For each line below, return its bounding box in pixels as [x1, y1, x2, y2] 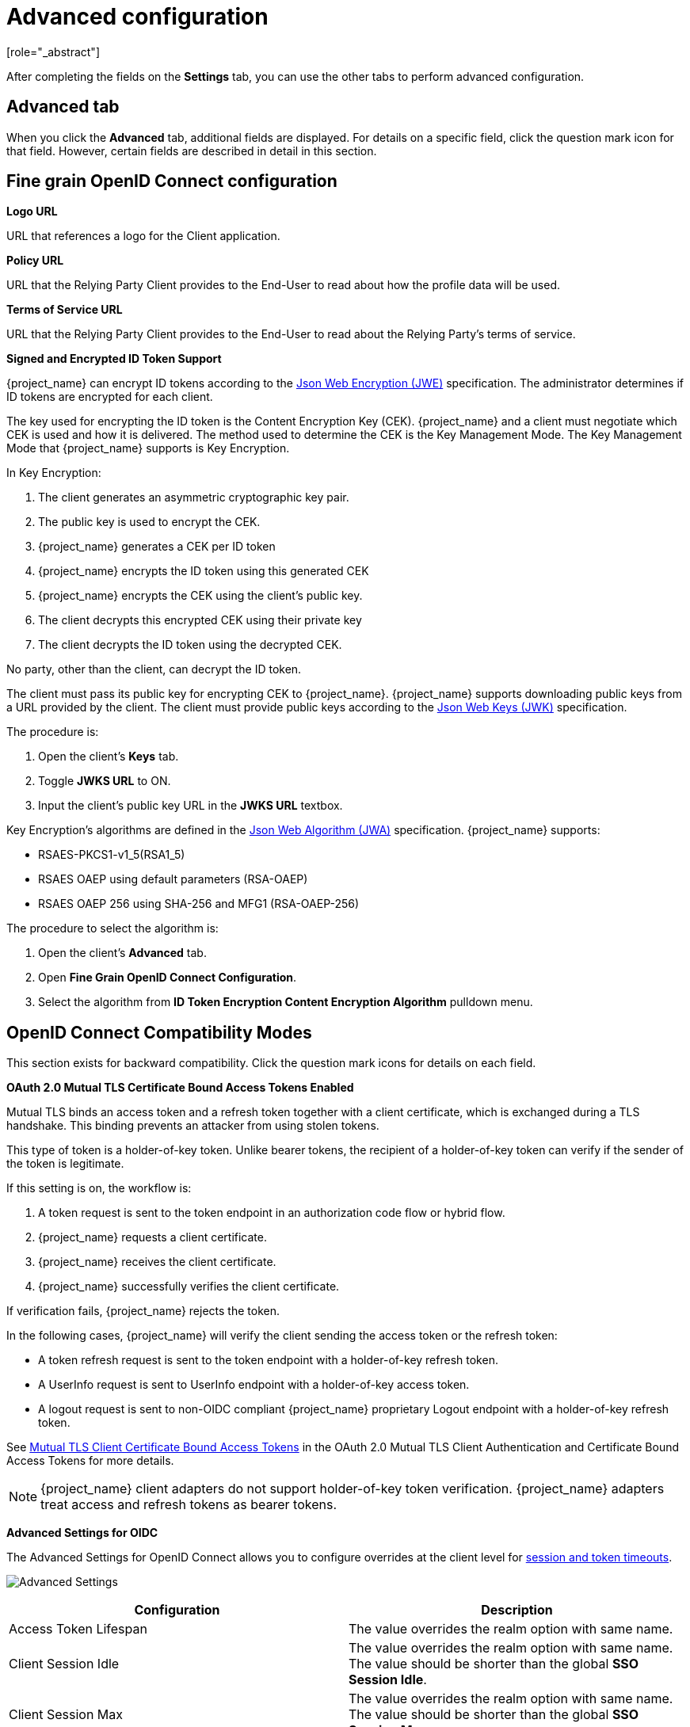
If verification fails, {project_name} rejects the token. [6, 1304, 280, 1318]
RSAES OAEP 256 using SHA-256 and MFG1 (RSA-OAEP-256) [38, 897, 360, 911]
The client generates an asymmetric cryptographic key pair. [38, 490, 349, 505]
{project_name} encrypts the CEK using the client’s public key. [38, 589, 363, 603]
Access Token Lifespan [9, 1621, 147, 1637]
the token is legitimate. [6, 1157, 124, 1171]
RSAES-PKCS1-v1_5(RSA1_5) [38, 848, 185, 862]
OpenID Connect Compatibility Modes [6, 1022, 312, 1043]
